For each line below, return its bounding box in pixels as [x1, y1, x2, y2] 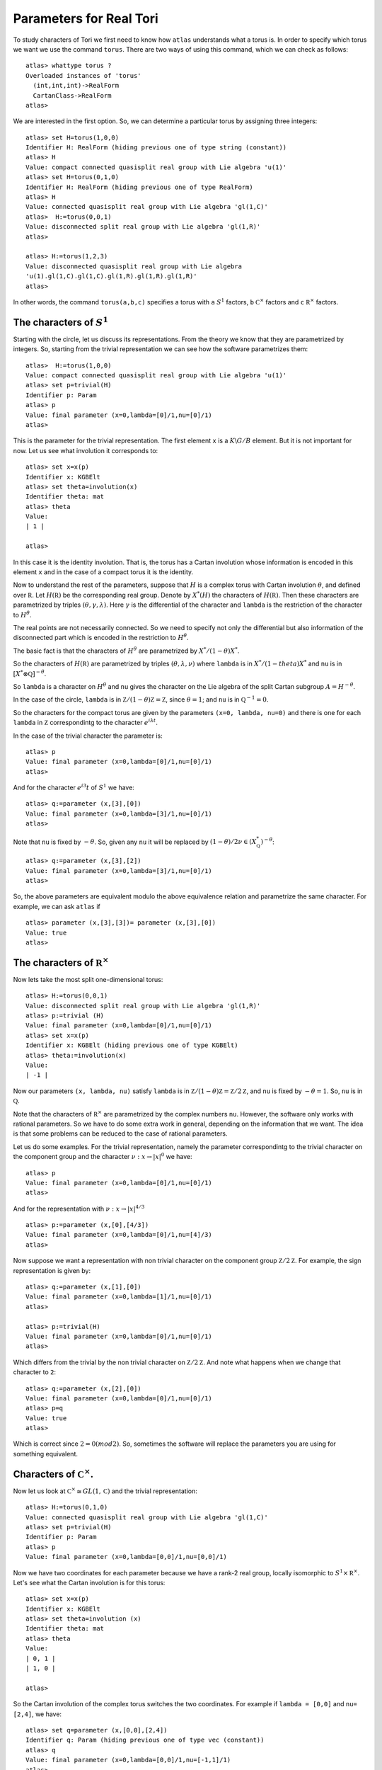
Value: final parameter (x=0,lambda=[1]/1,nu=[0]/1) [25, 1293, 212, 1301]
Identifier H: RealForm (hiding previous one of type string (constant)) [25, 144, 287, 152]
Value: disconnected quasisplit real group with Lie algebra [25, 262, 242, 270]
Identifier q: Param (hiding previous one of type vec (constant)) [25, 1736, 265, 1745]
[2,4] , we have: [13, 1710, 62, 1718]
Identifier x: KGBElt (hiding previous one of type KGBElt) [25, 1041, 238, 1049]
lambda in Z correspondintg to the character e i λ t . [13, 717, 158, 727]
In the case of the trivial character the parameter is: [13, 731, 163, 740]
